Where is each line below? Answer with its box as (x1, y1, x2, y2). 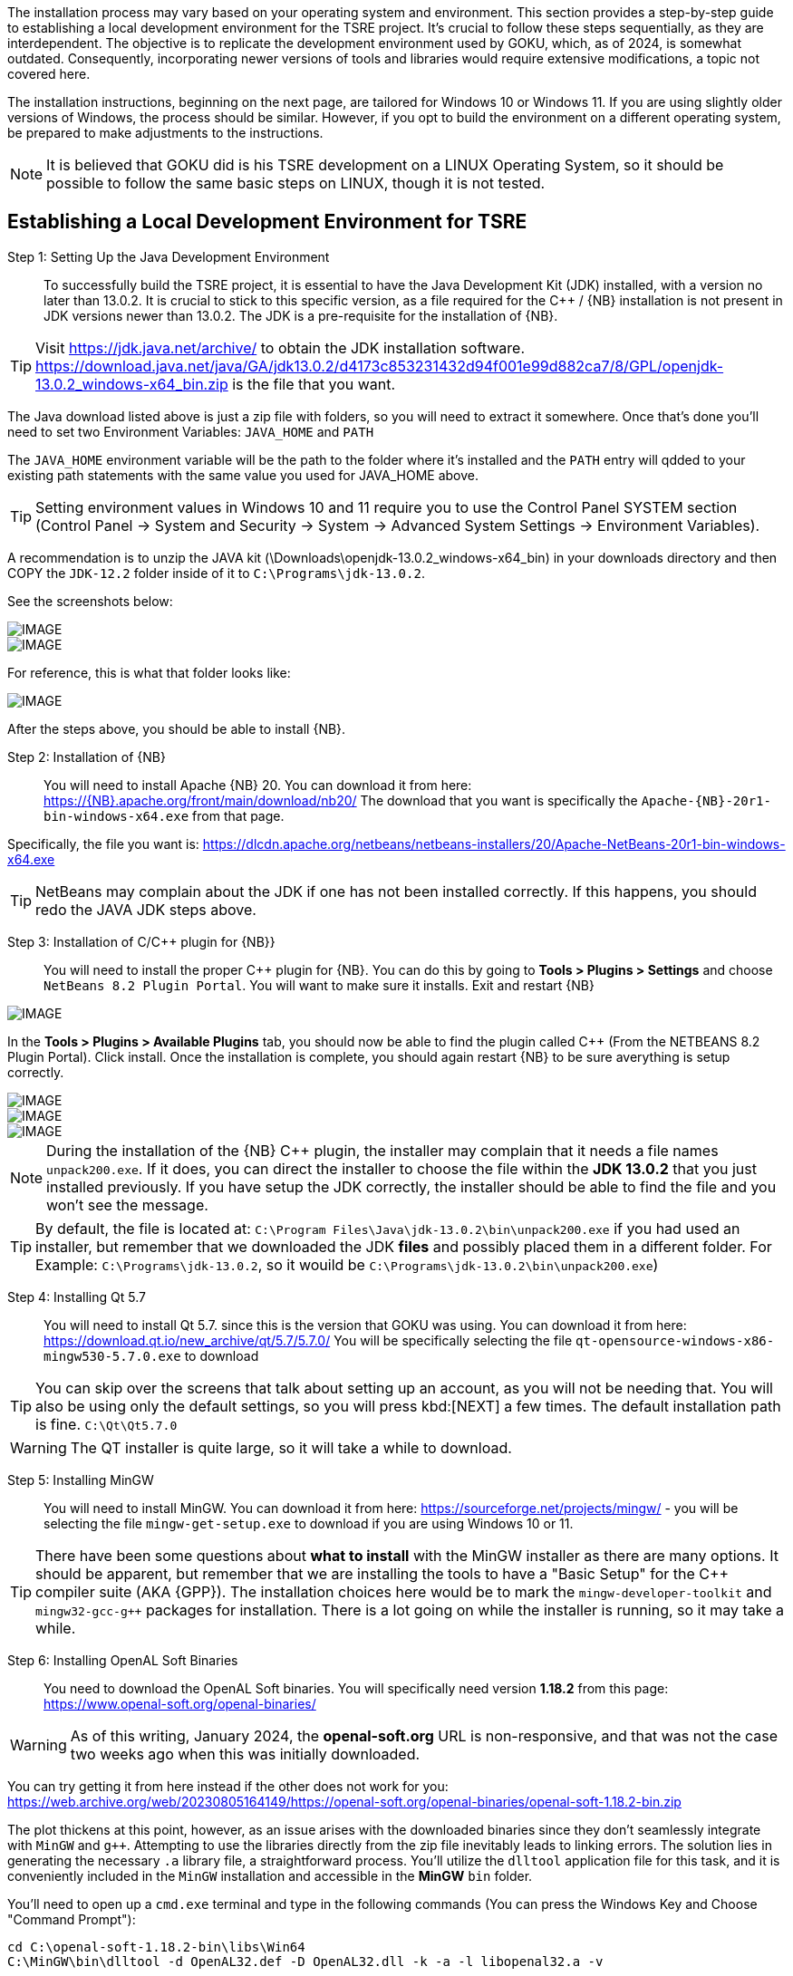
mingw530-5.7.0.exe (44, 1348, 181, 1364)
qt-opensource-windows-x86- (575, 1333, 775, 1348)
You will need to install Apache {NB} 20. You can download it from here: (44, 776, 472, 793)
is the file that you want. (232, 374, 396, 393)
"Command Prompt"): (7, 1911, 136, 1927)
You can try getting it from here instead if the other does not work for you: (7, 1778, 449, 1794)
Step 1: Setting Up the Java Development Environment (7, 248, 330, 265)
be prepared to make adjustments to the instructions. (7, 125, 324, 140)
